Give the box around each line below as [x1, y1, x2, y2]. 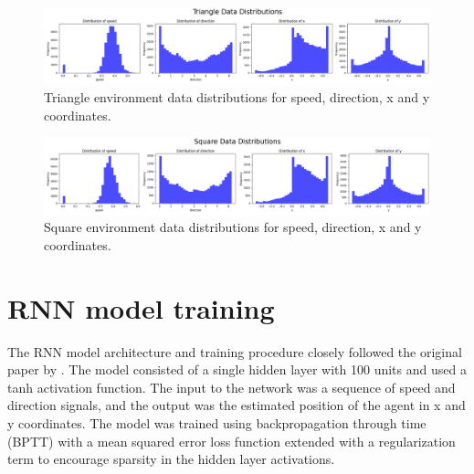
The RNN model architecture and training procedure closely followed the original [7, 342, 462, 361]
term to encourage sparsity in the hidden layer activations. [7, 449, 335, 469]
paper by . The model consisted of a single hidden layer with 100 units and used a [7, 360, 467, 379]
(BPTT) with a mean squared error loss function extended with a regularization [7, 431, 456, 450]
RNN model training [7, 289, 275, 326]
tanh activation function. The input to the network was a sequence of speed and [7, 377, 456, 396]
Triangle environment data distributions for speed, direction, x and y [44, 88, 430, 107]
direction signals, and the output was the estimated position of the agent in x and [7, 395, 466, 415]
